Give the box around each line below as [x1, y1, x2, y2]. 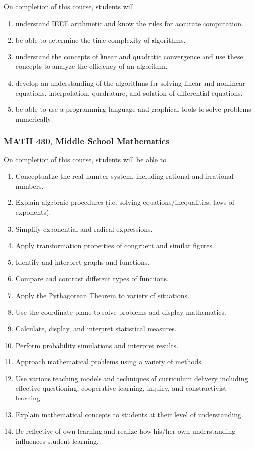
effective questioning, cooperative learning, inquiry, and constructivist [15, 383, 227, 393]
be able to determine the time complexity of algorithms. [15, 35, 186, 45]
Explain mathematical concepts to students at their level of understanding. [15, 409, 243, 419]
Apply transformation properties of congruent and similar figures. [15, 240, 214, 250]
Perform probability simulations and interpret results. [15, 340, 179, 350]
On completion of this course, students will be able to [4, 154, 167, 164]
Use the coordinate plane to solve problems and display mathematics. [15, 306, 226, 317]
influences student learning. [15, 435, 99, 446]
